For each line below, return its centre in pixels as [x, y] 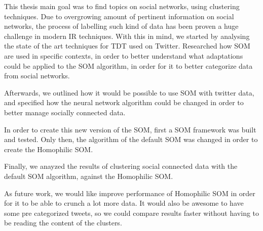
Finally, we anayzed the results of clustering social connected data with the [121, 166]
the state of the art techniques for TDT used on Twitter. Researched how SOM [127, 46]
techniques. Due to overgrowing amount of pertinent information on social [119, 16]
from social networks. [37, 76]
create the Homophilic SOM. [49, 149]
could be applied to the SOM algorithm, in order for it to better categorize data [128, 65]
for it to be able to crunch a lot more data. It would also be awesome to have [124, 203]
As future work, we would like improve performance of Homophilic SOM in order [130, 193]
